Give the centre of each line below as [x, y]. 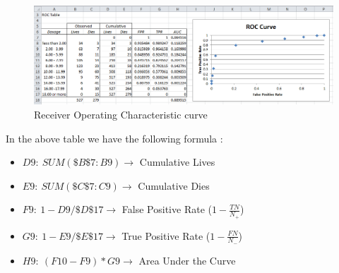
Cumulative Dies [174, 185]
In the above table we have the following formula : [114, 138]
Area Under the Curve [187, 260]
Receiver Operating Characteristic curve [121, 114]
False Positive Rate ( [167, 209]
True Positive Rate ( [166, 235]
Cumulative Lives [177, 162]
